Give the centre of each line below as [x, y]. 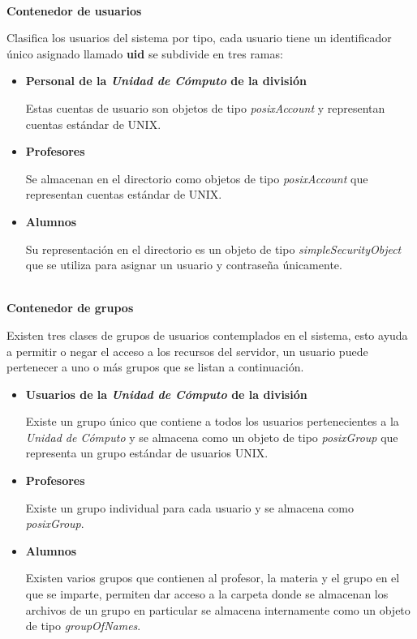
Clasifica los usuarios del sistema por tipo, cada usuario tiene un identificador [199, 38]
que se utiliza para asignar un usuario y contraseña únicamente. [184, 265]
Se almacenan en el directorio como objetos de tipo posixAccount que [197, 178]
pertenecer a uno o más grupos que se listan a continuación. [155, 367]
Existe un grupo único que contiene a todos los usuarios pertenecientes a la [212, 421]
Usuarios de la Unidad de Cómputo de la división [166, 394]
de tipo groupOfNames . [83, 626]
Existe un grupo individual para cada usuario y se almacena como [190, 507]
